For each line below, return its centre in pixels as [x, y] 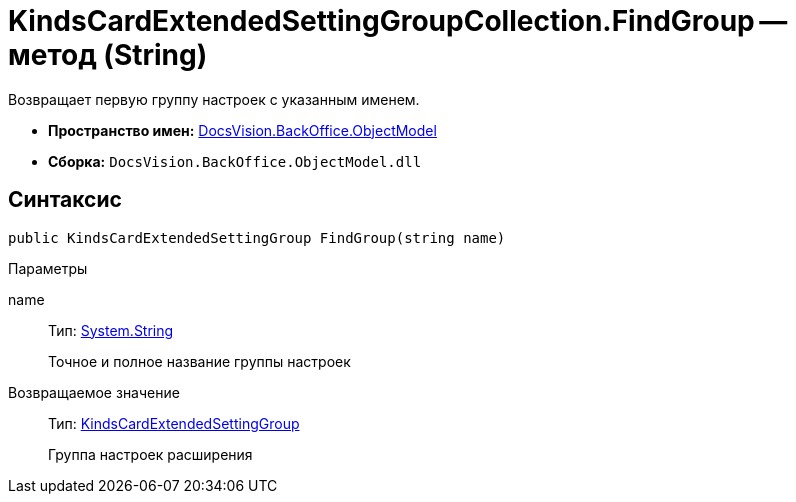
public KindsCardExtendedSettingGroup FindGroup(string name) [257, 237]
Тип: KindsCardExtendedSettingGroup [174, 423]
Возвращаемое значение [94, 392]
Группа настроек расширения [150, 454]
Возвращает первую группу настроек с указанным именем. [214, 99]
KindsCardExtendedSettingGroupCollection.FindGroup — [398, 21]
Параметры [48, 268]
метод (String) [108, 55]
